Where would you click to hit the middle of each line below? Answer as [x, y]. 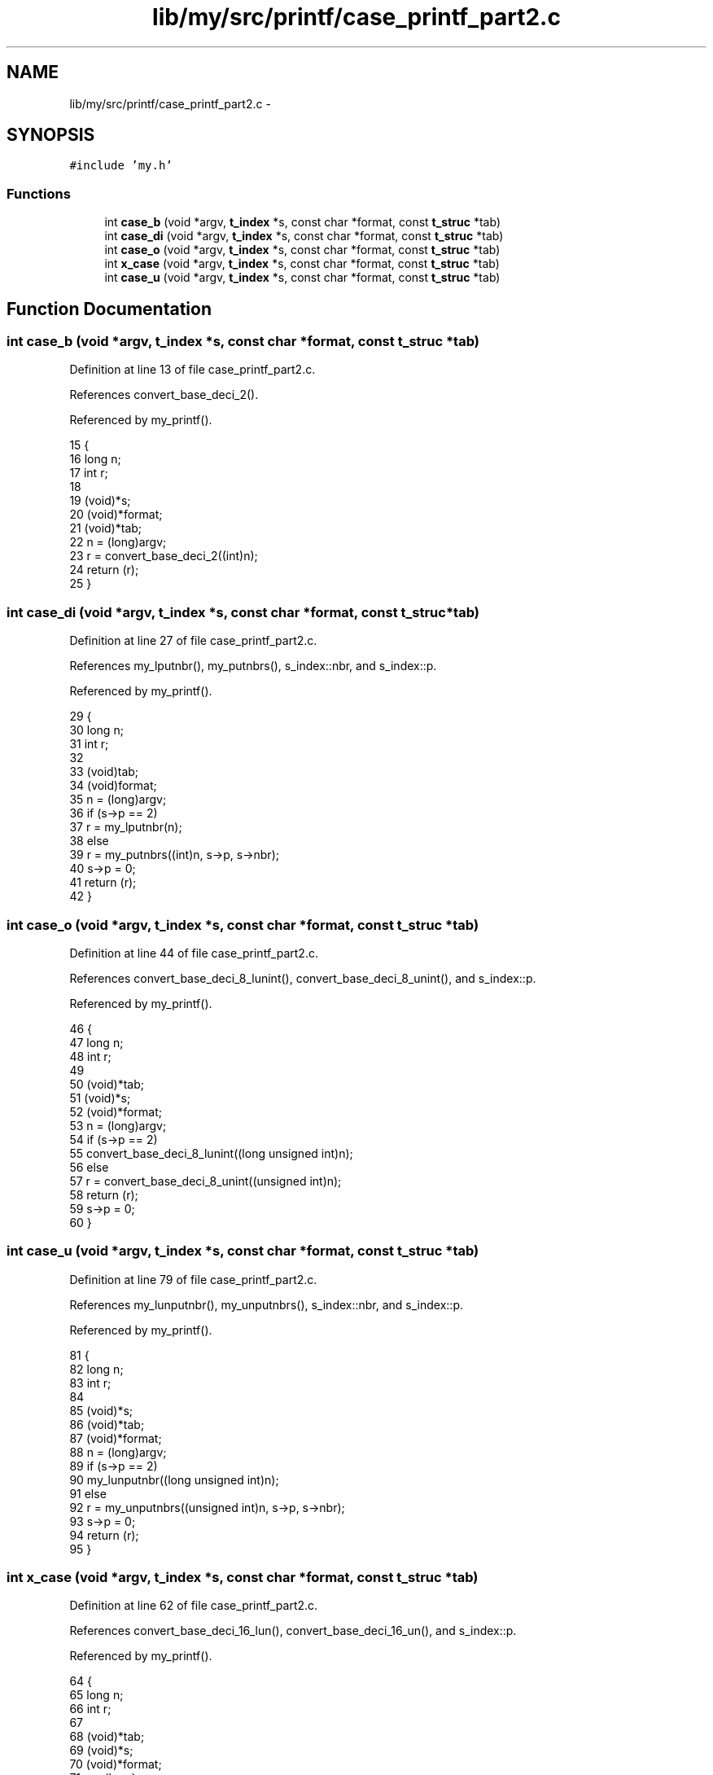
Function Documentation [109, 309]
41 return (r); [103, 883]
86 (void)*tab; [107, 1424]
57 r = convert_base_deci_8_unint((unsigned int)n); [206, 1181]
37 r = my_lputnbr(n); [126, 827]
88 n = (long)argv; [118, 1452]
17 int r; [89, 473]
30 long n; [96, 730]
